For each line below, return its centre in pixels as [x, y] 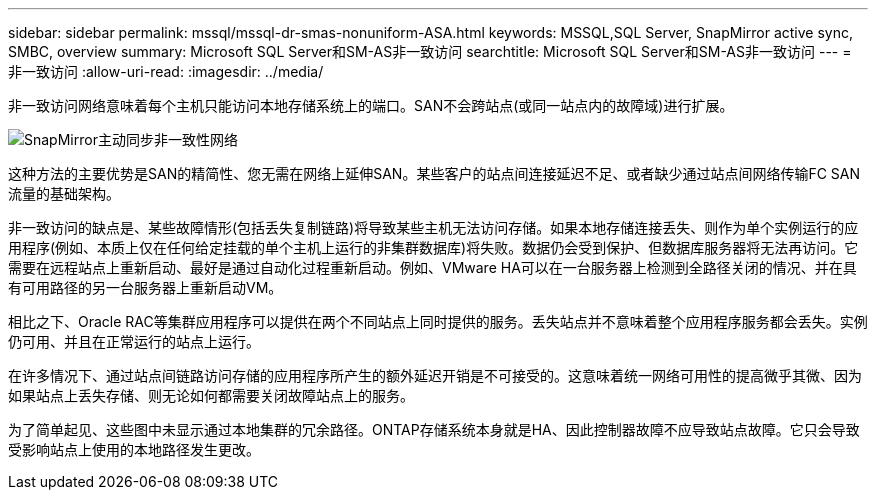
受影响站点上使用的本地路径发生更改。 [134, 449]
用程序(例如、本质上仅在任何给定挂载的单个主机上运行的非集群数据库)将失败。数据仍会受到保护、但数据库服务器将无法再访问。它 [433, 247]
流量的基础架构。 [64, 193]
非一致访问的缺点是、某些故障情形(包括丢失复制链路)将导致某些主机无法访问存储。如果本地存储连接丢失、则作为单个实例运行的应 [433, 227]
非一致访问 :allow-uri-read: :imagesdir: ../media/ [166, 71]
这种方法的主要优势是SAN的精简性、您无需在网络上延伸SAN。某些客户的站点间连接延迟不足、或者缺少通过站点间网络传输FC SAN [434, 173]
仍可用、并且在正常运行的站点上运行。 [134, 341]
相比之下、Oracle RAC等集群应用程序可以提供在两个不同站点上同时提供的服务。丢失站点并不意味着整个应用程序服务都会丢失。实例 [438, 321]
